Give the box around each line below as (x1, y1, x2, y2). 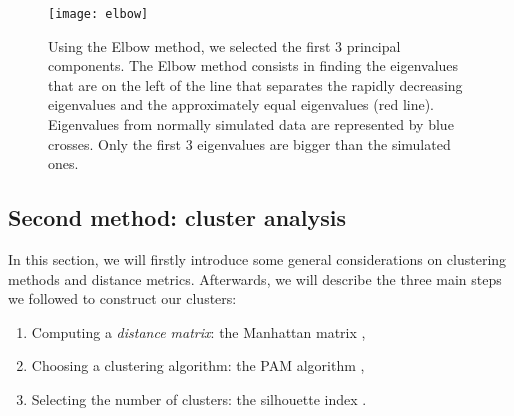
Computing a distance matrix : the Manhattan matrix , (31, 321, 366, 342)
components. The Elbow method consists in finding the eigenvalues (48, 55, 459, 76)
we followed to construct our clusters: (8, 288, 237, 309)
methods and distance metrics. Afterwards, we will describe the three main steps (8, 268, 502, 289)
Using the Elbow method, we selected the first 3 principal (48, 35, 401, 56)
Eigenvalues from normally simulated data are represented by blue (48, 114, 454, 135)
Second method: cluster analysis (8, 202, 347, 233)
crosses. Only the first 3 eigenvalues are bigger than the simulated (48, 133, 451, 154)
